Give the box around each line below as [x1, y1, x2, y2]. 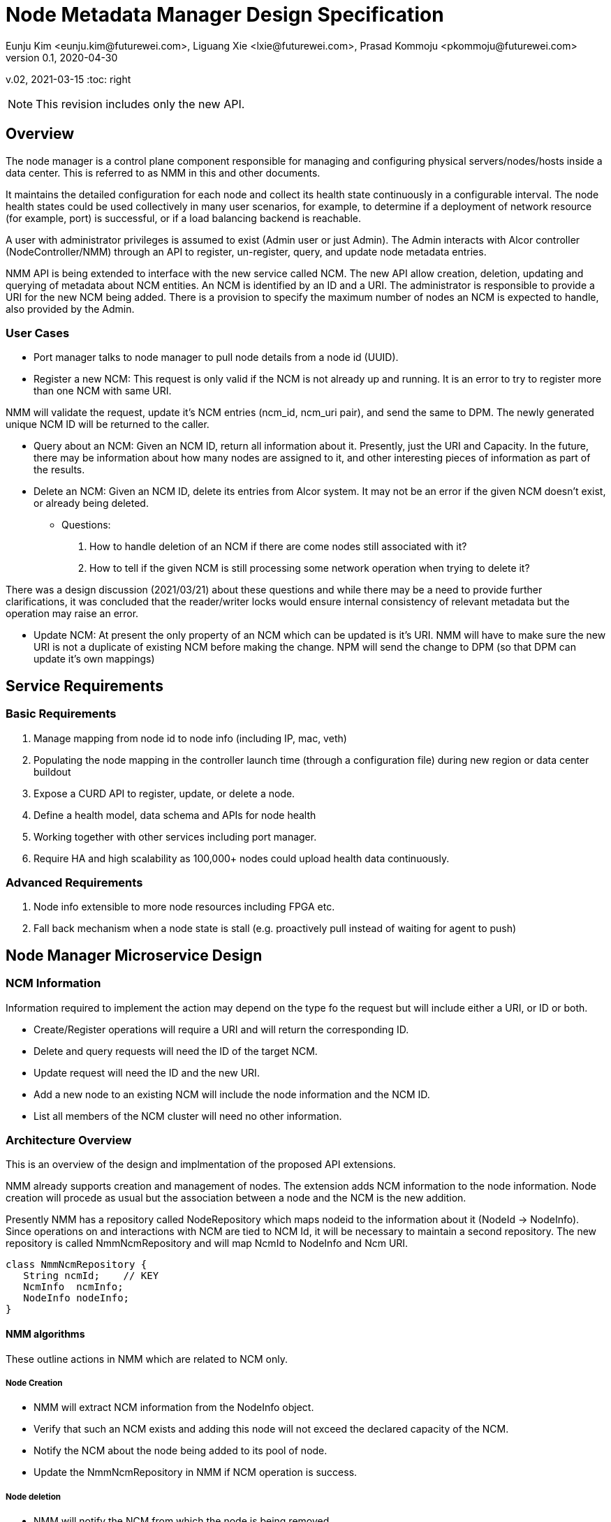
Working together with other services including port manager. [34, 830, 317, 843]
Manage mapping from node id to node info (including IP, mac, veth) [34, 732, 347, 744]
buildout [34, 765, 71, 778]
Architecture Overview [6, 1132, 132, 1147]
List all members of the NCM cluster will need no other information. [34, 1109, 342, 1122]
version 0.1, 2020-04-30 [6, 51, 118, 64]
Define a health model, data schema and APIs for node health [34, 808, 316, 821]
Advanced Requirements [6, 875, 143, 889]
